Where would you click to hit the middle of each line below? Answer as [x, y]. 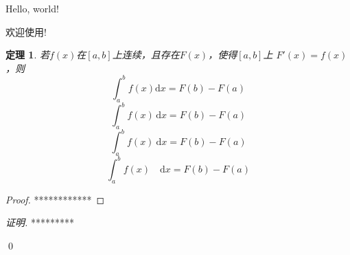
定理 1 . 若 [27, 55]
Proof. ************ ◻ [55, 199]
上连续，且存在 [146, 55]
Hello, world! [32, 8]
